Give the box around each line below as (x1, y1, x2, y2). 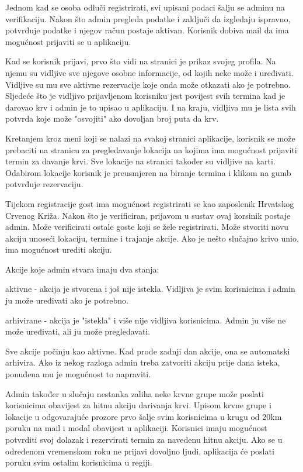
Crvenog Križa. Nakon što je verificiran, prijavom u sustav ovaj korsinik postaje (5, 209, 291, 221)
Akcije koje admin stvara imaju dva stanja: (5, 263, 159, 275)
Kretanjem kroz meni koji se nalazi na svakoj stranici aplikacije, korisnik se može (5, 132, 295, 144)
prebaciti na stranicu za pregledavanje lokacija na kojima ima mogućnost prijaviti (5, 143, 297, 156)
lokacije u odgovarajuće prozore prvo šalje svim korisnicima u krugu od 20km (5, 410, 282, 422)
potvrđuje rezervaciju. (5, 178, 83, 190)
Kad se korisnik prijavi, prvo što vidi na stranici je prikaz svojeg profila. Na (5, 55, 276, 67)
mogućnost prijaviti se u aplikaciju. (5, 35, 131, 47)
